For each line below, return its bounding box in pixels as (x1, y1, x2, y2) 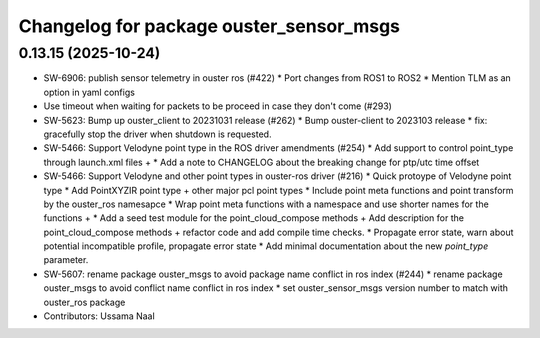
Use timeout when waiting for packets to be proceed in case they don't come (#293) (43, 100, 392, 112)
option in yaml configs (43, 86, 135, 98)
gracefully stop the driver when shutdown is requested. (43, 128, 272, 140)
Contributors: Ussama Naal (43, 310, 155, 322)
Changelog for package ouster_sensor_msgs (18, 15, 400, 37)
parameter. (43, 254, 89, 266)
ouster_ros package (43, 296, 126, 308)
